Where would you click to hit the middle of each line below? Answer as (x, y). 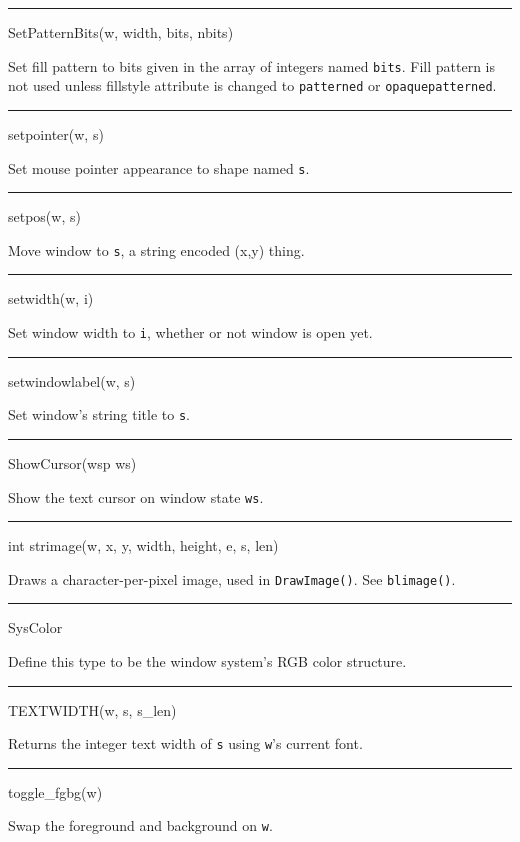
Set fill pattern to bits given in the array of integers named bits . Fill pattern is (252, 65)
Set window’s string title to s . (99, 414)
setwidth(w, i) (51, 298)
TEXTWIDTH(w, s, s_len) (92, 709)
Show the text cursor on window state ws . (136, 496)
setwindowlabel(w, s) (72, 380)
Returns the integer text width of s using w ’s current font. (185, 743)
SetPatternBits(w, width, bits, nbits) (121, 32)
